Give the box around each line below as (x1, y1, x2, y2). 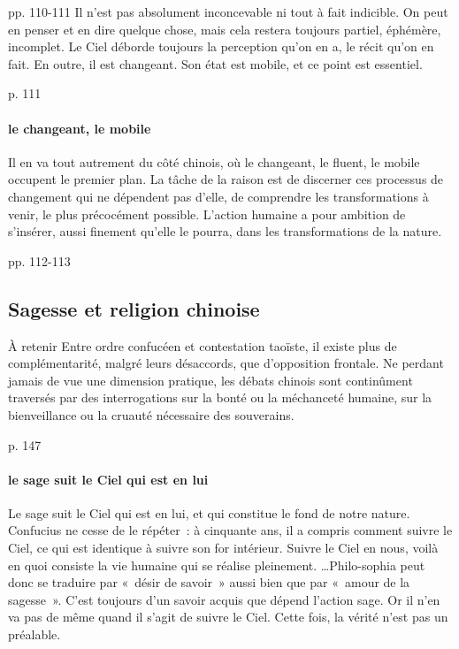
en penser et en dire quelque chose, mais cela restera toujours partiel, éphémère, (8, 19, 441, 38)
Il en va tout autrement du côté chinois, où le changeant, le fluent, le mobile (8, 152, 420, 171)
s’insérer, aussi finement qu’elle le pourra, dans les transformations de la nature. (8, 222, 442, 241)
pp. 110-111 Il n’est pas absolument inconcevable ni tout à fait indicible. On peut (8, 3, 448, 20)
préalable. (8, 625, 61, 644)
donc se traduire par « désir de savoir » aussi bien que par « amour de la (8, 573, 410, 592)
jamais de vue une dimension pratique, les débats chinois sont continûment (8, 370, 413, 389)
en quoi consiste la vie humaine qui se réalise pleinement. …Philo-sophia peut (8, 555, 425, 574)
